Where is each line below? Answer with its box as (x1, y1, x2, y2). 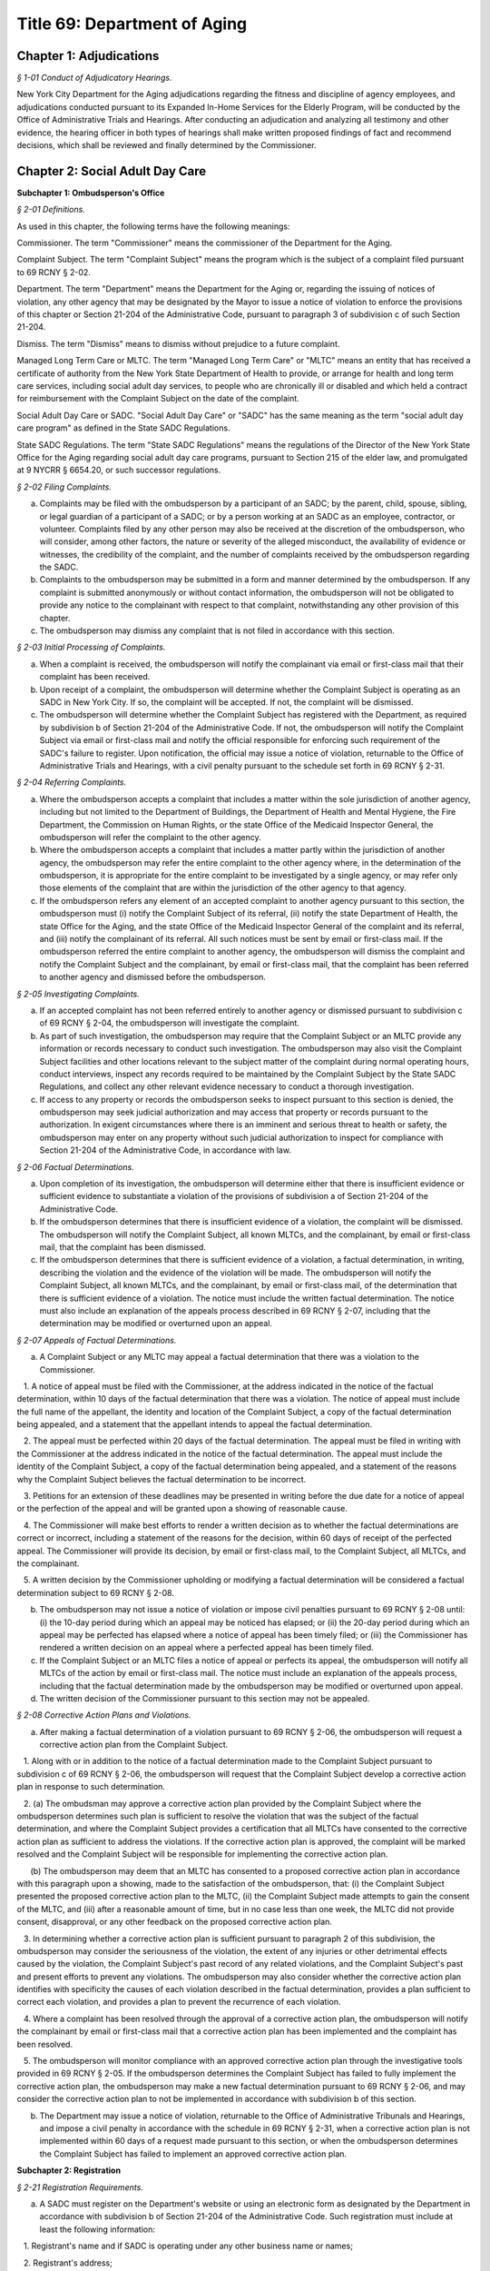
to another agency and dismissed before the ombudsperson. (39, 972, 267, 983)
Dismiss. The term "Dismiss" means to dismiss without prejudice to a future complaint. (16, 338, 340, 349)
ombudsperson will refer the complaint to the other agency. (39, 831, 262, 842)
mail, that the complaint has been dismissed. (39, 1242, 206, 1253)
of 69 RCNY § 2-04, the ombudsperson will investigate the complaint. (39, 1017, 299, 1028)
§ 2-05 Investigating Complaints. (16, 988, 140, 999)
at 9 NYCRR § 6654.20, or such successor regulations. (16, 464, 221, 476)
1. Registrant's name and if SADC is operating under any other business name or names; (23, 2240, 354, 2252)
